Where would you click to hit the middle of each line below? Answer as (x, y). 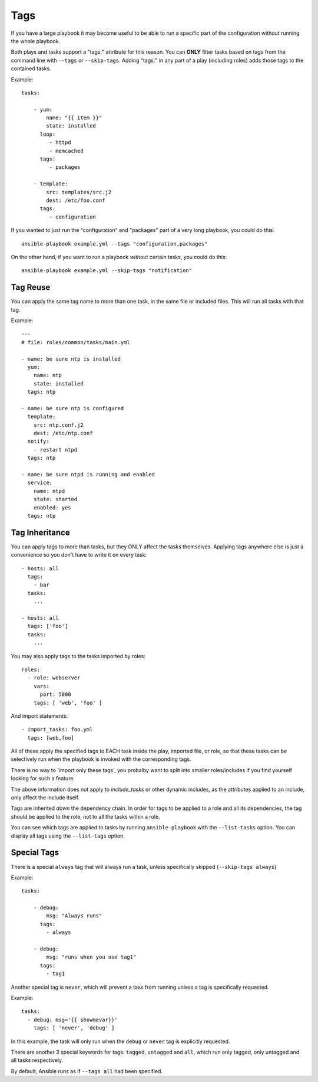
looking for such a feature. (43, 779)
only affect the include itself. (45, 797)
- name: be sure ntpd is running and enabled (88, 475)
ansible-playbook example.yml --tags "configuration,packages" (115, 244)
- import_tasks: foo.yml (57, 730)
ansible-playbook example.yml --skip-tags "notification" (107, 271)
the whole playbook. (36, 41)
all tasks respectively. (37, 1060)
